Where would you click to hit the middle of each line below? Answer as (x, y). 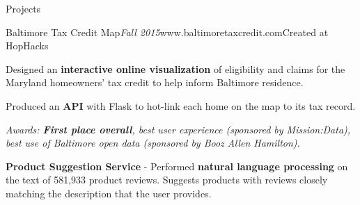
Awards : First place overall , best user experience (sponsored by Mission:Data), (178, 129)
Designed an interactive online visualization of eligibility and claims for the (175, 68)
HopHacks (27, 46)
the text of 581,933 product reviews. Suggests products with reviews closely (167, 180)
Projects (23, 8)
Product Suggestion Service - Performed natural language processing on (177, 166)
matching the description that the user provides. (109, 193)
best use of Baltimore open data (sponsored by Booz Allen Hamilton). (153, 143)
